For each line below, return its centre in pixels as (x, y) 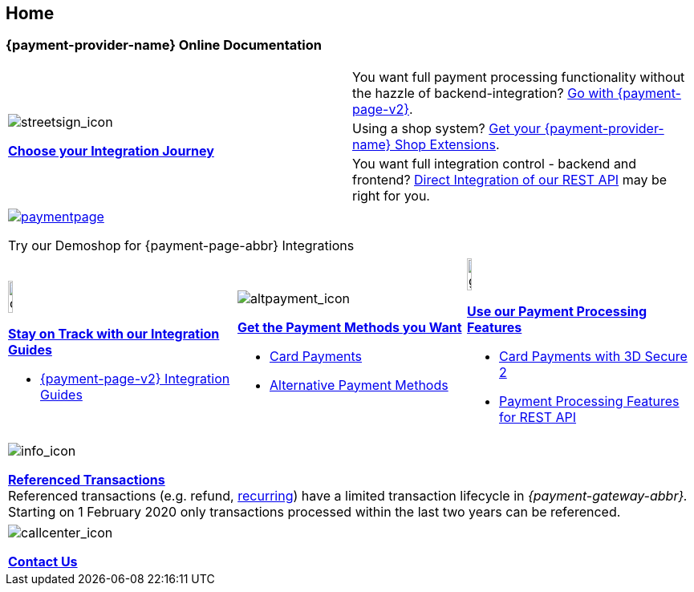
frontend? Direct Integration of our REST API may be (510, 179)
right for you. (391, 195)
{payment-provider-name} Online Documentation (164, 45)
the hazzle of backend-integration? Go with (483, 93)
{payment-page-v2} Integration (135, 378)
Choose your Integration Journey (111, 150)
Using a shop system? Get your (447, 128)
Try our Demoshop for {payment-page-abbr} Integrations (181, 245)
